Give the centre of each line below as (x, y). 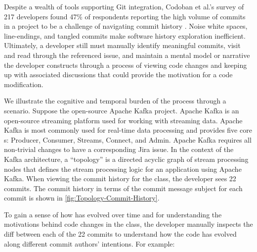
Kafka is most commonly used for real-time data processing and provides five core (128, 130)
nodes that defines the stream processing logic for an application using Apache (123, 169)
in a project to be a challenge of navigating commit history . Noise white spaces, (126, 26)
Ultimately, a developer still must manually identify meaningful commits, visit (122, 45)
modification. (24, 84)
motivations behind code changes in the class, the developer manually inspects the (128, 224)
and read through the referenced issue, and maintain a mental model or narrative (127, 55)
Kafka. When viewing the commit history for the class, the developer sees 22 (120, 178)
